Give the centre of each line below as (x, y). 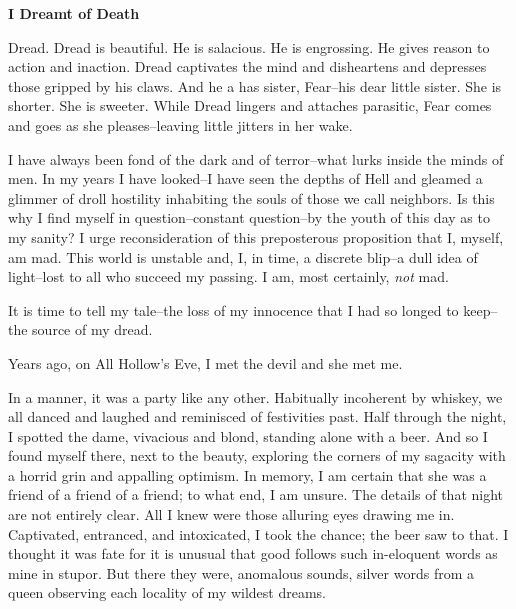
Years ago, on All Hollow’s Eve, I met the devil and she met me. (205, 362)
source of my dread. (92, 329)
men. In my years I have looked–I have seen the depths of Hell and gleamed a (245, 178)
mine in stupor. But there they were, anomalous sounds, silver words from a (241, 572)
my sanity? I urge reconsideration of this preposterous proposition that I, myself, (256, 236)
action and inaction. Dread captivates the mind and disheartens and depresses (247, 66)
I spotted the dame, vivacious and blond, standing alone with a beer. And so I (248, 435)
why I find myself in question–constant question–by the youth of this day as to (249, 217)
